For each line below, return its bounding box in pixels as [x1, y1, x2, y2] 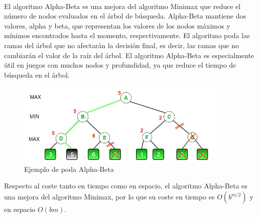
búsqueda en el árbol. [4, 69, 70, 80]
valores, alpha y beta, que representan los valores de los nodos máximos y [4, 20, 230, 31]
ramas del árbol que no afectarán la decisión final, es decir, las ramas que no [4, 40, 239, 50]
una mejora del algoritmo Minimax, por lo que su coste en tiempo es [4, 191, 215, 202]
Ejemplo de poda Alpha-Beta [24, 163, 114, 174]
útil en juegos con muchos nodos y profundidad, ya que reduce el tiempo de [4, 60, 236, 70]
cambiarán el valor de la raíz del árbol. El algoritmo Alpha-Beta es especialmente [4, 50, 254, 60]
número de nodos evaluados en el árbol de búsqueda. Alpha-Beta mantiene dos [4, 11, 246, 21]
